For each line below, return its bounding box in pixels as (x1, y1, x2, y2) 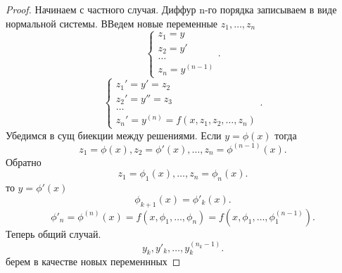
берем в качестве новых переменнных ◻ (6, 254, 181, 269)
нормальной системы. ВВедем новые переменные (6, 15, 218, 30)
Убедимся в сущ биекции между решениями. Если (6, 127, 222, 142)
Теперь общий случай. (6, 226, 101, 241)
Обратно (6, 154, 42, 169)
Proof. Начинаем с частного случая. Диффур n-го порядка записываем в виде (6, 2, 337, 16)
